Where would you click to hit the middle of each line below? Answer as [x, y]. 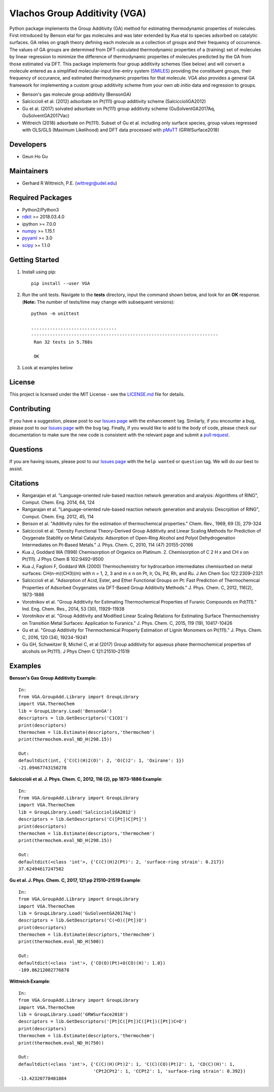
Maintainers [29, 171]
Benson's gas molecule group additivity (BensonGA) [77, 94]
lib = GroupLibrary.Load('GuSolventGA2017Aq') [77, 913]
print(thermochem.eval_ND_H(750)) [61, 1043]
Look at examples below [47, 367]
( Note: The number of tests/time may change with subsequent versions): [98, 302]
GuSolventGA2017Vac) [46, 116]
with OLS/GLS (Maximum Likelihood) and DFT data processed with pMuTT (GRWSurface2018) [121, 130]
